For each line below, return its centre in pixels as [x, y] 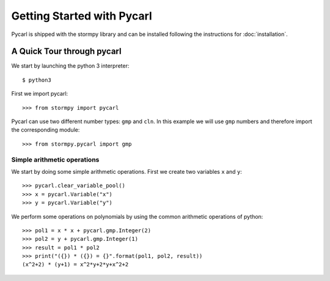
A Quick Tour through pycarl [66, 52]
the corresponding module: [46, 130]
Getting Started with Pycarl [82, 16]
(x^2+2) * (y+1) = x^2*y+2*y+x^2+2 [75, 265]
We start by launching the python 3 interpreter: [70, 66]
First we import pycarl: [40, 94]
